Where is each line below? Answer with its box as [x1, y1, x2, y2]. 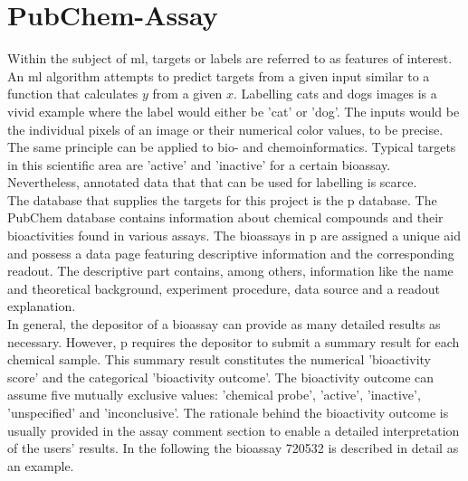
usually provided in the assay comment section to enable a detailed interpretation [7, 420, 460, 439]
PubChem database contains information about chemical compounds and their [7, 208, 444, 227]
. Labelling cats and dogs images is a [233, 84, 437, 103]
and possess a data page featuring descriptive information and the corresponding [7, 243, 454, 262]
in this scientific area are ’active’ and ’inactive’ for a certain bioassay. [7, 155, 391, 174]
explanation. [7, 297, 76, 316]
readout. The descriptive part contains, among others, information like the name [7, 261, 454, 280]
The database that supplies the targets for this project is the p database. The [7, 190, 437, 209]
